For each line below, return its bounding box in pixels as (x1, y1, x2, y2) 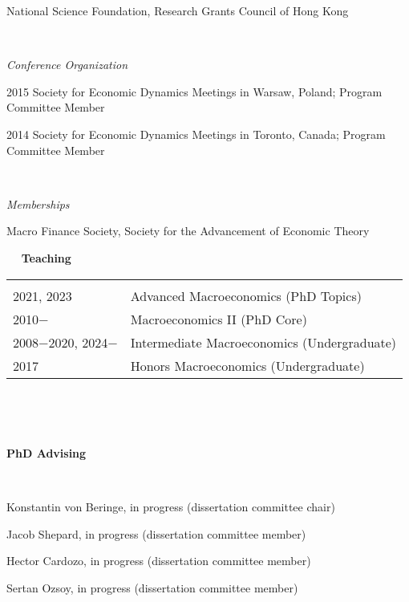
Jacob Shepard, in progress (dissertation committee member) (6, 525, 306, 542)
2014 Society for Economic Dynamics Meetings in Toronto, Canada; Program (6, 125, 386, 142)
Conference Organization (6, 56, 128, 73)
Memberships (6, 195, 70, 212)
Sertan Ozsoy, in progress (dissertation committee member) (6, 579, 298, 596)
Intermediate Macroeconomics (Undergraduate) (130, 332, 397, 352)
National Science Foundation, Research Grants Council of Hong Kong (6, 2, 349, 18)
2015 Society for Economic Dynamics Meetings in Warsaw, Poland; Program (6, 83, 383, 100)
